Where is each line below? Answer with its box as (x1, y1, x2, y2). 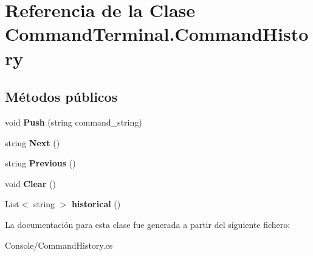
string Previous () (5, 157, 76, 169)
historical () (72, 197, 121, 210)
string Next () (5, 136, 60, 149)
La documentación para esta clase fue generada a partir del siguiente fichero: (5, 218, 291, 230)
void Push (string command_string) (5, 115, 142, 128)
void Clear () (5, 177, 56, 190)
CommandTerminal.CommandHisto (5, 21, 309, 46)
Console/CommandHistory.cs (5, 238, 113, 251)
